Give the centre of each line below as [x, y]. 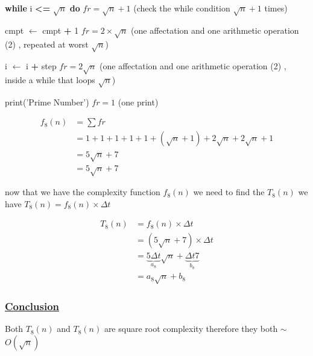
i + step [41, 66]
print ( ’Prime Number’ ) [47, 101]
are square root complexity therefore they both [191, 329]
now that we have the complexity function [83, 192]
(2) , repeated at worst [47, 44]
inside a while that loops [50, 80]
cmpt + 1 [61, 30]
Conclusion [32, 306]
